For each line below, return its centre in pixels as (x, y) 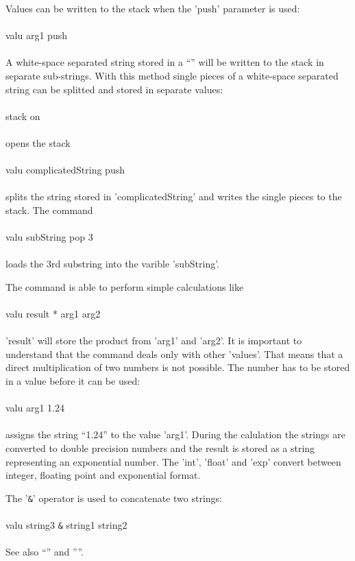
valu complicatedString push (65, 170)
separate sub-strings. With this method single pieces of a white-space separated (172, 75)
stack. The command (49, 210)
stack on (23, 116)
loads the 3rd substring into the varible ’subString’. (113, 264)
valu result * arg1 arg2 (53, 314)
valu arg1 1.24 (35, 408)
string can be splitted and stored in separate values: (114, 89)
